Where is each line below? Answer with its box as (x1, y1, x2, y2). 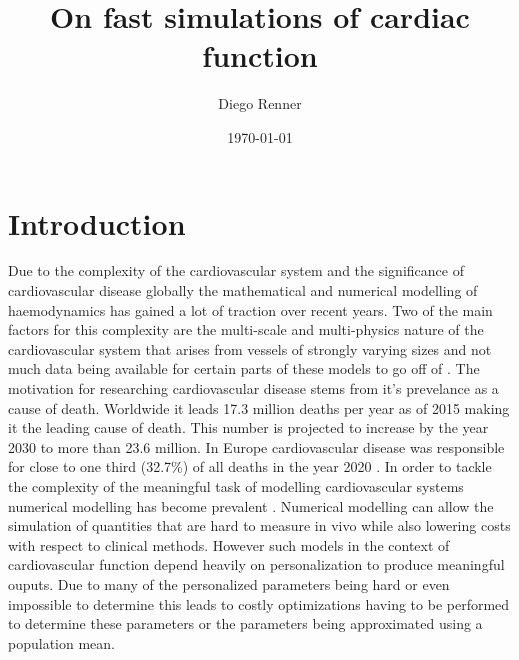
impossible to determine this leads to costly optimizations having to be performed (8, 593, 510, 614)
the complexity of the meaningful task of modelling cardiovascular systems (8, 475, 464, 496)
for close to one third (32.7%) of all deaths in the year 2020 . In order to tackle (8, 456, 492, 477)
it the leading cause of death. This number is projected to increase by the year (8, 417, 489, 438)
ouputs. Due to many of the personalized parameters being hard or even (8, 573, 450, 594)
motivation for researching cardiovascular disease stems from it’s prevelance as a (8, 378, 499, 398)
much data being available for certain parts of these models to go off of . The (8, 358, 480, 379)
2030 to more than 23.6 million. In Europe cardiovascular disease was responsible (8, 436, 505, 457)
